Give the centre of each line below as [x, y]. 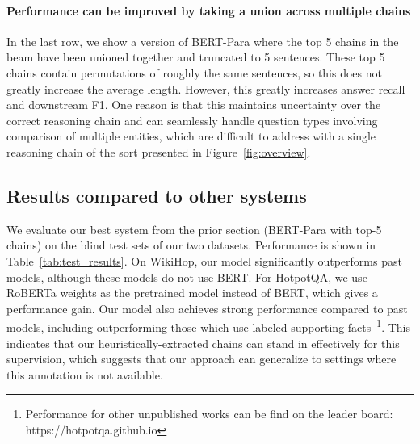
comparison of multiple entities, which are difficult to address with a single [191, 136]
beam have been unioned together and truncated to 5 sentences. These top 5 [196, 57]
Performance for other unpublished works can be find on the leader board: [209, 414]
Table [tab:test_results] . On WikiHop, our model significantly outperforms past [204, 260]
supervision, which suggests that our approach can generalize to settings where [202, 359]
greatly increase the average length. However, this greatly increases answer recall [206, 88]
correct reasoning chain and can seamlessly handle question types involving [192, 120]
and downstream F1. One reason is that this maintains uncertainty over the [194, 105]
